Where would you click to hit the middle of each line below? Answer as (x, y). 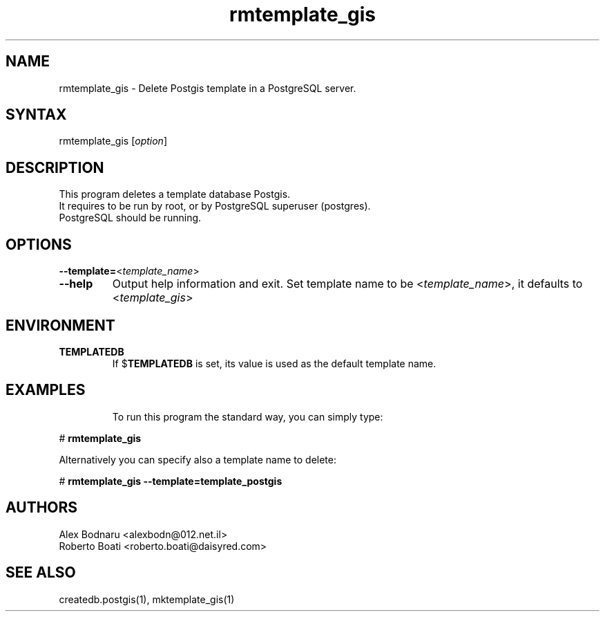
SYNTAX (36, 115)
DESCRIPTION (55, 167)
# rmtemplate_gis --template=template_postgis (171, 481)
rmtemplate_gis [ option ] (113, 141)
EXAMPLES (46, 390)
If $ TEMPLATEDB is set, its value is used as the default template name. (274, 363)
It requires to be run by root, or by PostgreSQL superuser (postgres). (215, 206)
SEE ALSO (41, 573)
